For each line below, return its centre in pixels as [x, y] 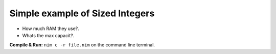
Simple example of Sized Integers [82, 13]
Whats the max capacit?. [48, 35]
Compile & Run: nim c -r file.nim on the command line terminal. [82, 45]
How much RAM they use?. [51, 29]
